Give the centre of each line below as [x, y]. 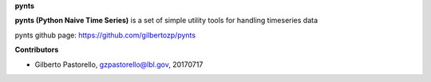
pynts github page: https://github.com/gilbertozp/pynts [105, 35]
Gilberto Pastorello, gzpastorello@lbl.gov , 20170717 [119, 64]
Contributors [37, 50]
